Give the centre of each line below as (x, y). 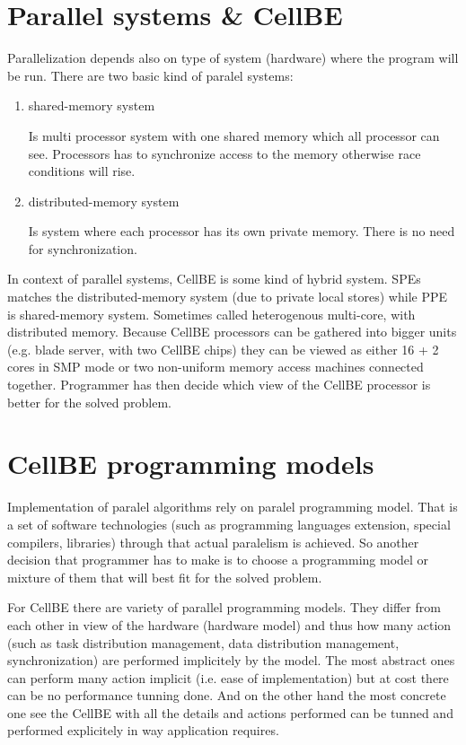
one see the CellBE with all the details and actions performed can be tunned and (230, 712)
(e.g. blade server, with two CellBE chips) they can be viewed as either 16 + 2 (223, 349)
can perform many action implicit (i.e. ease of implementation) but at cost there (228, 677)
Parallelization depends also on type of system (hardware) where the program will (233, 58)
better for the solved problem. (89, 402)
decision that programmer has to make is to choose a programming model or (218, 560)
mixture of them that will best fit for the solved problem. (165, 577)
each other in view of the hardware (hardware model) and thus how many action (229, 624)
